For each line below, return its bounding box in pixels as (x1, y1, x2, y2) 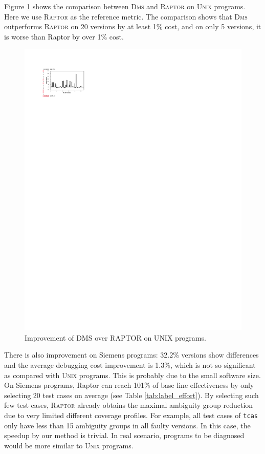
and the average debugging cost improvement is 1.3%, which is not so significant (4, 360, 256, 370)
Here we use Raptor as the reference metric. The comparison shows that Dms (4, 11, 248, 22)
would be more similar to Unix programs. (4, 440, 134, 450)
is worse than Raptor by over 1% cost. (4, 31, 124, 42)
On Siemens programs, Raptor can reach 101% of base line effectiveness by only (4, 380, 254, 390)
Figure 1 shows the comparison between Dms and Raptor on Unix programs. (4, 1, 246, 11)
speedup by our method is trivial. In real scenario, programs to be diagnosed (4, 430, 245, 441)
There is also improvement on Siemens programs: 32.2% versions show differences (4, 349, 259, 360)
